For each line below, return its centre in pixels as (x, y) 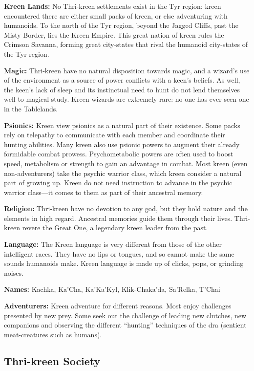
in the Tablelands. (31, 108)
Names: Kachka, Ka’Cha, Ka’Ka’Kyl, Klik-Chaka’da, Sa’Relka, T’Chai (112, 289)
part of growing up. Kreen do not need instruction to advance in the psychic (118, 183)
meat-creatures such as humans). (53, 334)
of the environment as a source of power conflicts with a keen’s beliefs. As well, (122, 80)
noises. (14, 273)
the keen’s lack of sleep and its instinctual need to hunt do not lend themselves (122, 89)
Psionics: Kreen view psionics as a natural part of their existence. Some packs (122, 125)
